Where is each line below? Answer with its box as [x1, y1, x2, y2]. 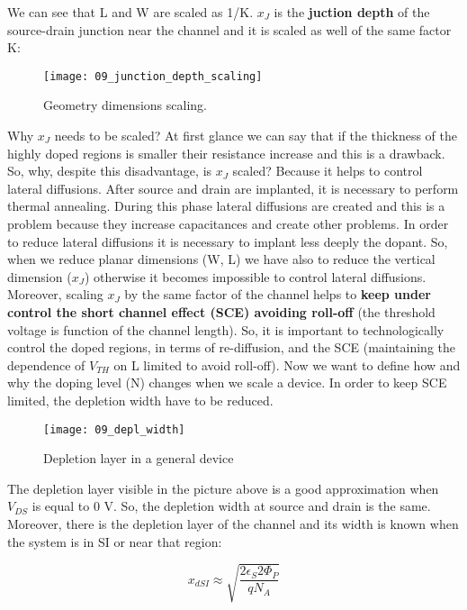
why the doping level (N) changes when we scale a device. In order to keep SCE [7, 373, 447, 392]
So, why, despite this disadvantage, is [7, 161, 212, 180]
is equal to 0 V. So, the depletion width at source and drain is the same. [31, 496, 431, 515]
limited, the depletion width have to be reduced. [7, 390, 274, 409]
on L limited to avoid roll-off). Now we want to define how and [113, 355, 461, 374]
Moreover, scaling [7, 285, 103, 304]
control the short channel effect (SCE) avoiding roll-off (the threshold [7, 302, 436, 321]
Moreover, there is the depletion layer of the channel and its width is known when [7, 514, 459, 533]
